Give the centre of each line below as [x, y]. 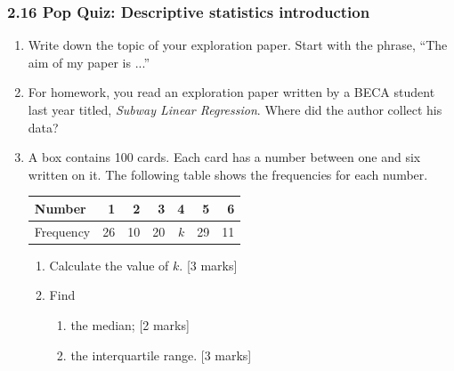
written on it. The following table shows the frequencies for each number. [228, 174]
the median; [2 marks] [130, 325]
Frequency [62, 231]
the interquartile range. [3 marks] [161, 355]
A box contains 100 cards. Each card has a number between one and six [224, 157]
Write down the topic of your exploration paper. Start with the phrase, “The [238, 45]
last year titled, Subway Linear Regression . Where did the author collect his [235, 109]
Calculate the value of [109, 265]
